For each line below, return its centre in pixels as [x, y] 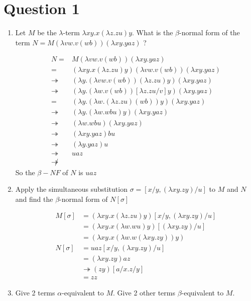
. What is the [153, 32]
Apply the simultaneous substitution [71, 189]
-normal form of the [210, 32]
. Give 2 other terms [144, 292]
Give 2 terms [35, 292]
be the [47, 32]
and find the [34, 199]
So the [25, 172]
